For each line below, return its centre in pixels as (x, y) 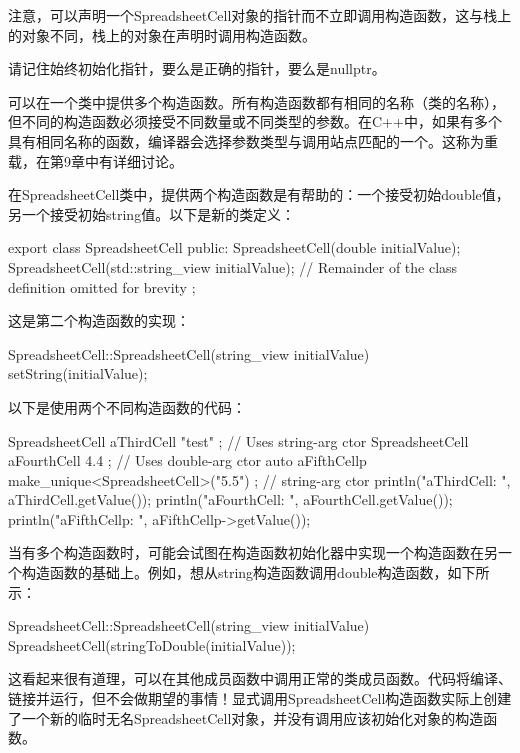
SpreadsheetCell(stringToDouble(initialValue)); (152, 644)
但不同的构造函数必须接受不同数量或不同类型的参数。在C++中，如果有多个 (255, 121)
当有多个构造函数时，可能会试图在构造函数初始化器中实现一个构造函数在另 (253, 552)
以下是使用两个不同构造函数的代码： (127, 406)
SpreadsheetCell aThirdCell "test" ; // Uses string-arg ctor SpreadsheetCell (238, 440)
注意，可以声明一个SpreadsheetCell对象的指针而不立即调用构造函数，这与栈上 (260, 15)
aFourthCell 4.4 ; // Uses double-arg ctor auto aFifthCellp (187, 460)
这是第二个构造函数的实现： (99, 320)
